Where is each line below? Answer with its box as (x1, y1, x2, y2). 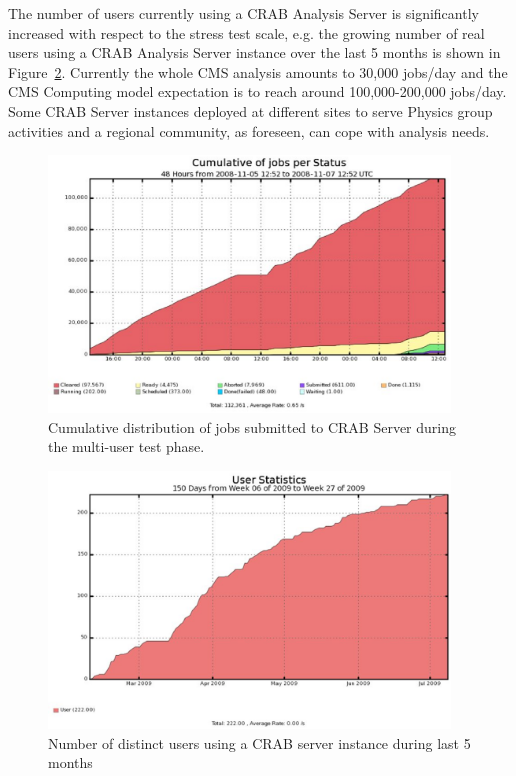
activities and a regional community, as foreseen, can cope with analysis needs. (8, 120, 490, 141)
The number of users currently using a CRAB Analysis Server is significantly (8, 3, 479, 23)
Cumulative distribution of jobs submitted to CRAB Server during (48, 416, 456, 437)
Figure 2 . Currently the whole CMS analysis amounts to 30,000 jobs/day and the (8, 61, 508, 82)
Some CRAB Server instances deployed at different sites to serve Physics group (8, 100, 493, 121)
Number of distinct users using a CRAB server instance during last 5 (48, 732, 471, 753)
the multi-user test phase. (48, 436, 205, 457)
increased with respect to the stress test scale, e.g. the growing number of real (8, 22, 485, 43)
